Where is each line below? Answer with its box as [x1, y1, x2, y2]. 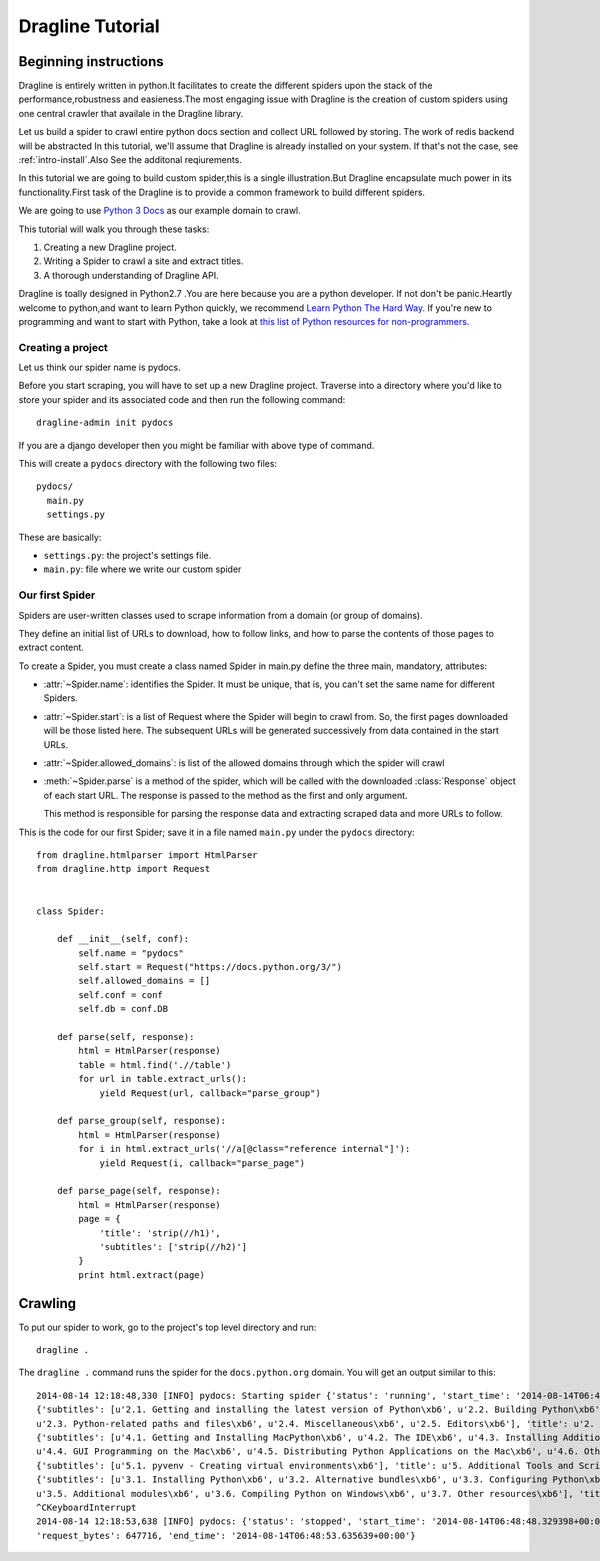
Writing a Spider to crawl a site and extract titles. [43, 255, 244, 267]
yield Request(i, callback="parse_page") [99, 1157, 305, 1169]
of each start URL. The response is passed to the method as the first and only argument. [43, 789, 409, 801]
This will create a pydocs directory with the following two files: [18, 458, 278, 470]
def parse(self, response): [56, 1031, 195, 1043]
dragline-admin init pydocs [36, 417, 174, 429]
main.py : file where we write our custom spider [43, 563, 242, 575]
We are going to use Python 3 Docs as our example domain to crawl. [18, 205, 302, 217]
